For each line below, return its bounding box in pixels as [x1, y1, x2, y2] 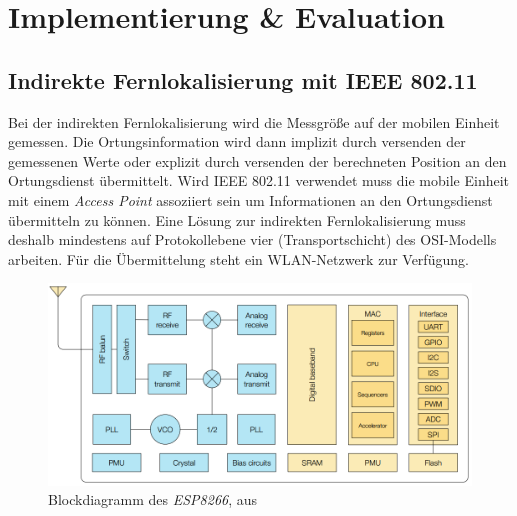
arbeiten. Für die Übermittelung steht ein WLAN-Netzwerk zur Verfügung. [8, 248, 469, 269]
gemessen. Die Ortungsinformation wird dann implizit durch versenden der [8, 131, 466, 152]
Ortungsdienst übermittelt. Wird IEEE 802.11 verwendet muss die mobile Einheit [8, 170, 510, 191]
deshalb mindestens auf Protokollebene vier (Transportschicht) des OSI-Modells [8, 229, 497, 250]
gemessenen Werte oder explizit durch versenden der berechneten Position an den [8, 150, 507, 171]
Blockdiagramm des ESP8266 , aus [48, 489, 258, 510]
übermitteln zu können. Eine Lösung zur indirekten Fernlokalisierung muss [8, 209, 466, 230]
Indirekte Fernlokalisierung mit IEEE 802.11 [8, 64, 478, 95]
